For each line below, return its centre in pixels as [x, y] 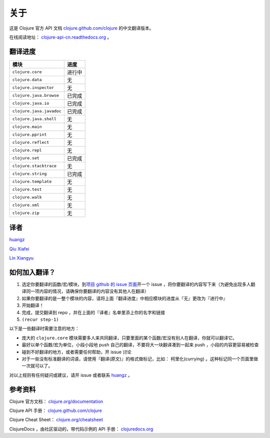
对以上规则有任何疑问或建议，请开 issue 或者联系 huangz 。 [71, 375]
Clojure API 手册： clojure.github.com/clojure [55, 410]
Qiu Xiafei [19, 249]
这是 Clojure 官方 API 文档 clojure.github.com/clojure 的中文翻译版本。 [81, 28]
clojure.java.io [31, 103]
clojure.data [27, 80]
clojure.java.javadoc [37, 111]
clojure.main [27, 127]
